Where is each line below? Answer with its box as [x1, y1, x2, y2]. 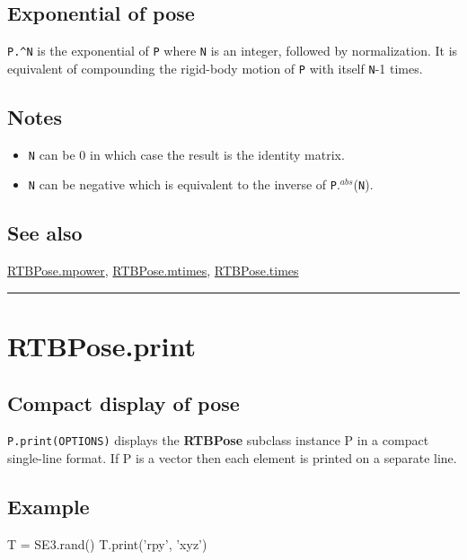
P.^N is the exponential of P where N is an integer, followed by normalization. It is [7, 41, 458, 60]
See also [7, 219, 83, 247]
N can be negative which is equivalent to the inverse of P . [28, 175, 340, 194]
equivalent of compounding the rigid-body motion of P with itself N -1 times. [7, 58, 423, 77]
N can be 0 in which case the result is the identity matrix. [28, 144, 345, 163]
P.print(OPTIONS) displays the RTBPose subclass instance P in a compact [7, 431, 429, 450]
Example [7, 493, 90, 521]
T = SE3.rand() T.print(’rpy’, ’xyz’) [7, 534, 207, 553]
